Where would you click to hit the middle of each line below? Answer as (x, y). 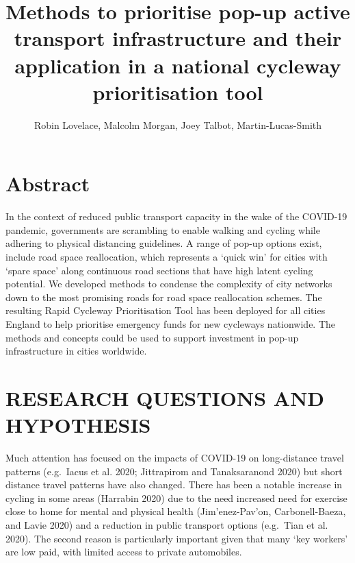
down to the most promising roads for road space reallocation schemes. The (164, 297)
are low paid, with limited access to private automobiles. (124, 552)
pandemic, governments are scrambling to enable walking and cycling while (163, 229)
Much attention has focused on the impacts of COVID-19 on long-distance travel (175, 458)
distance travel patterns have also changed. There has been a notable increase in (174, 484)
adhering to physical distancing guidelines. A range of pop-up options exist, (164, 243)
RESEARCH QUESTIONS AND (165, 397)
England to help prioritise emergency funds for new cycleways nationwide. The (171, 323)
